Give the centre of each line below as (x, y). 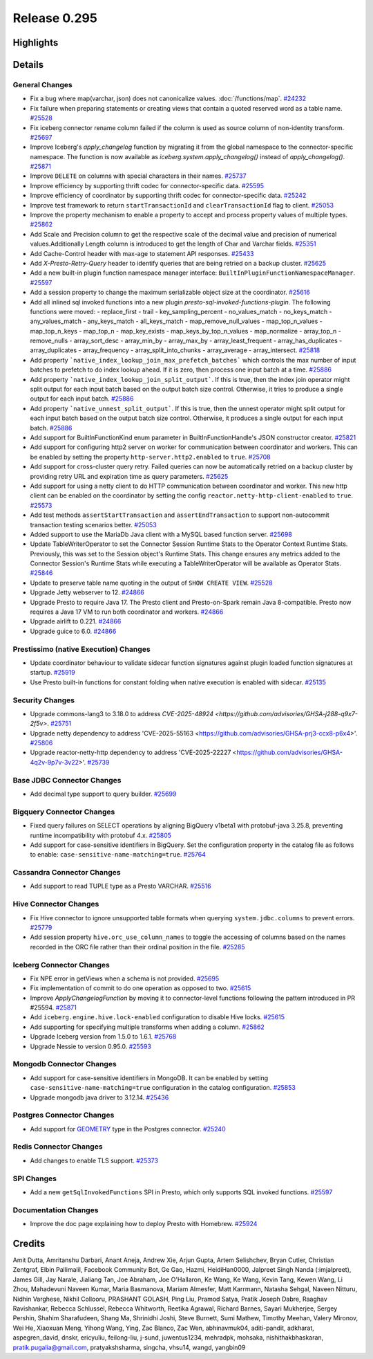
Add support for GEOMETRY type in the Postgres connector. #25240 (128, 1129)
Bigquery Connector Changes (64, 812)
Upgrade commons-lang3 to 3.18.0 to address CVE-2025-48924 (122, 713)
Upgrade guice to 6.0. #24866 (73, 631)
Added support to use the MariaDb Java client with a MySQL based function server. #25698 (161, 534)
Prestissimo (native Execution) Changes (82, 649)
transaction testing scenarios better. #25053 (93, 525)
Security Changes (44, 700)
